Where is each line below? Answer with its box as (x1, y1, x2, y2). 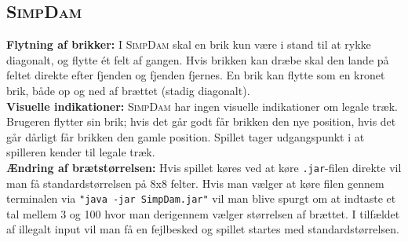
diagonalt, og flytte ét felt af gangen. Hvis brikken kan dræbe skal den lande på (6, 51, 389, 68)
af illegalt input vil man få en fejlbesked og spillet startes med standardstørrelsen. (6, 221, 399, 237)
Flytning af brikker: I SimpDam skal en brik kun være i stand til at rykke (6, 36, 371, 53)
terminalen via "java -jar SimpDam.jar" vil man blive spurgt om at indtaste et (6, 190, 396, 207)
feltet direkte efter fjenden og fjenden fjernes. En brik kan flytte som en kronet (6, 67, 385, 83)
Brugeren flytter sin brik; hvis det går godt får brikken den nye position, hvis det (6, 113, 396, 130)
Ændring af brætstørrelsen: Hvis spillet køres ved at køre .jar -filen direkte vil (6, 159, 402, 175)
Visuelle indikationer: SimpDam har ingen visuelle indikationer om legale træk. (6, 97, 398, 114)
